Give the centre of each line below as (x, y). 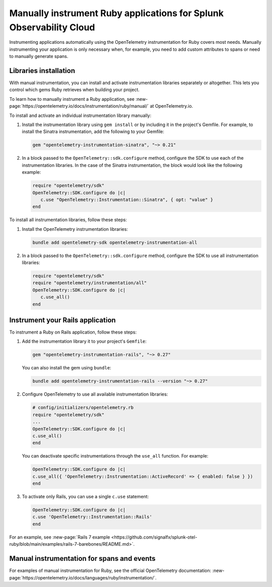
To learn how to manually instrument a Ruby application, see (72, 99)
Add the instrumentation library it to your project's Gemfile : (84, 341)
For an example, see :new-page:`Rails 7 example (60, 537)
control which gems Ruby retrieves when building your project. (74, 90)
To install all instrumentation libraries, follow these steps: (68, 220)
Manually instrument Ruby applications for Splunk (117, 13)
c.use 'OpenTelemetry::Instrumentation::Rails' (92, 517)
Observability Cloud (52, 27)
